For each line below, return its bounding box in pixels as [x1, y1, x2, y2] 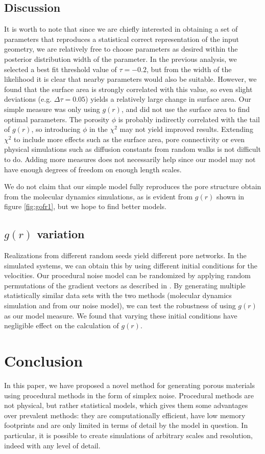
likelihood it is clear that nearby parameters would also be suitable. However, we [4, 74, 257, 84]
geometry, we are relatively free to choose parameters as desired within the [4, 43, 238, 54]
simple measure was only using [4, 103, 100, 114]
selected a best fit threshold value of [4, 63, 117, 74]
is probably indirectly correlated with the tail [118, 113, 260, 124]
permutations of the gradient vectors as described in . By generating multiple [4, 280, 246, 290]
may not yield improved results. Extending [119, 124, 253, 134]
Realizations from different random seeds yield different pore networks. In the [4, 250, 247, 261]
